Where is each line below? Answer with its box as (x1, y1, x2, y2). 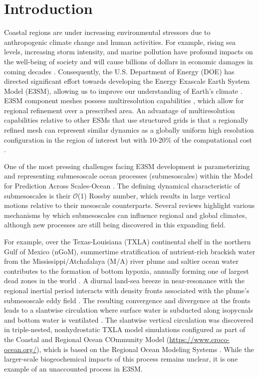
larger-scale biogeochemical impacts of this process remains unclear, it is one (4, 354, 238, 364)
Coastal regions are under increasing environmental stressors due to (4, 27, 211, 37)
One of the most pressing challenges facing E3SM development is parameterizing (4, 161, 250, 171)
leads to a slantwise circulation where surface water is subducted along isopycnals (4, 305, 253, 315)
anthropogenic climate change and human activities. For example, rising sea (4, 36, 236, 47)
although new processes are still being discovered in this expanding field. (4, 219, 226, 230)
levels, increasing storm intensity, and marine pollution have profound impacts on (4, 46, 253, 57)
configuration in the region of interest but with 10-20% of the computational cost (4, 134, 252, 145)
